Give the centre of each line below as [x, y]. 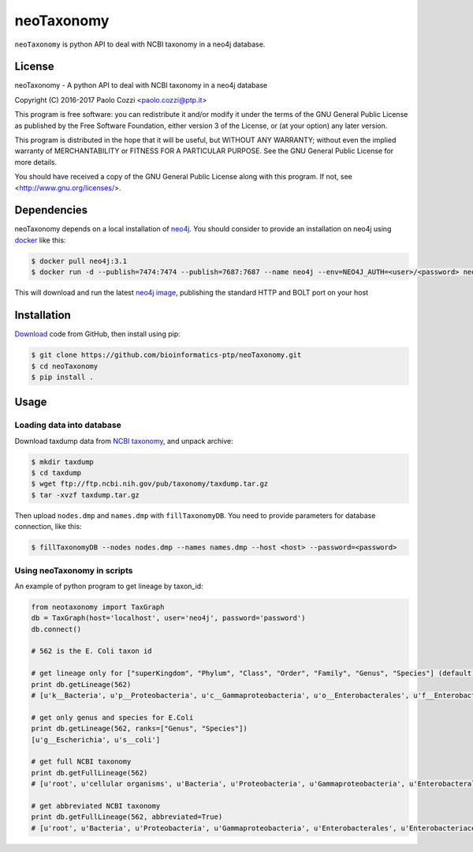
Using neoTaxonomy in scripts [74, 570]
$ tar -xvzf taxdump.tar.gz [85, 495]
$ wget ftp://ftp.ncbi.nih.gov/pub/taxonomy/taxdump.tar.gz [150, 484]
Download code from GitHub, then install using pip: [97, 334]
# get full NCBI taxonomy [81, 762]
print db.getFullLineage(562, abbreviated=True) [127, 817]
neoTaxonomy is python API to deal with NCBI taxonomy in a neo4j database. [140, 44]
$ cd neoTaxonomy [65, 366]
